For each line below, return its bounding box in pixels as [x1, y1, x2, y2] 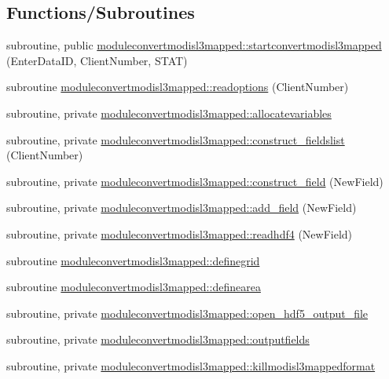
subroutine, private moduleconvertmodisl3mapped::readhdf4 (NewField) [6, 225, 353, 242]
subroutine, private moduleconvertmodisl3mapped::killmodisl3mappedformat [6, 357, 376, 374]
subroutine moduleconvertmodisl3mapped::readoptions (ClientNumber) [6, 78, 349, 95]
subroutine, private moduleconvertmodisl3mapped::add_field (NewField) [6, 199, 357, 216]
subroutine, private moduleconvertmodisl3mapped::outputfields [6, 331, 310, 348]
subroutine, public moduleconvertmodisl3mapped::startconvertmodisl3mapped [6, 37, 382, 53]
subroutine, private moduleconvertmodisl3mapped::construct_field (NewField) [6, 173, 383, 189]
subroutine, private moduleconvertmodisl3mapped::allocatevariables [6, 104, 332, 121]
